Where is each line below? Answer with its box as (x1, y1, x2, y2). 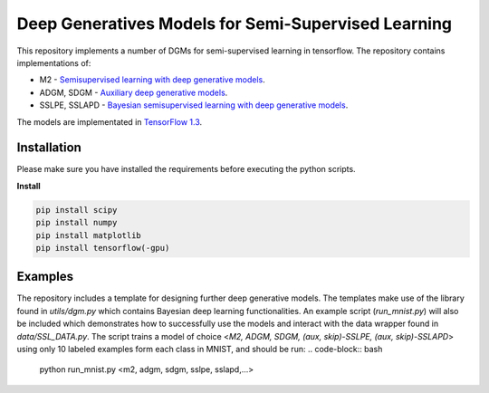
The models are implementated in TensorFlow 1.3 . (16, 116, 203, 127)
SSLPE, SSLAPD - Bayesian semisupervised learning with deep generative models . (39, 100, 349, 110)
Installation (16, 140, 81, 156)
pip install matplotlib (35, 230, 142, 240)
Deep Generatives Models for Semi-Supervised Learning (16, 14, 453, 34)
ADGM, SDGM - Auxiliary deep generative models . (39, 87, 228, 98)
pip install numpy (35, 217, 118, 228)
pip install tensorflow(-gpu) (35, 243, 170, 253)
